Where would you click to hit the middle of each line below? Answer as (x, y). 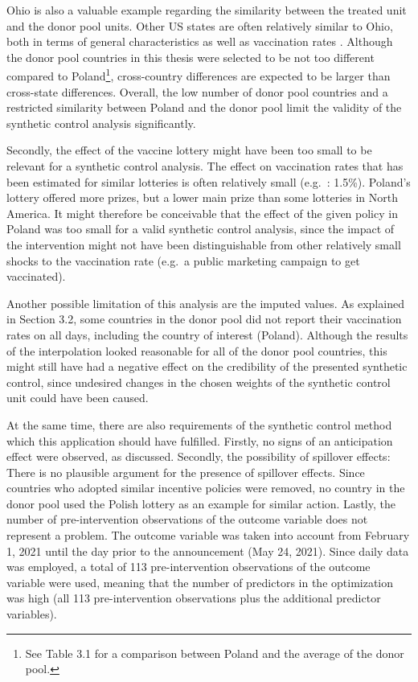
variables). (32, 614)
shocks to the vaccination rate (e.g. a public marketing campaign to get (183, 260)
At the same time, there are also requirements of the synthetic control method (199, 424)
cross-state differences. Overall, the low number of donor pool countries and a (197, 91)
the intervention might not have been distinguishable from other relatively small (204, 244)
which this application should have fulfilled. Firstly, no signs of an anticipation (200, 440)
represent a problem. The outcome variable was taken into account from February (208, 535)
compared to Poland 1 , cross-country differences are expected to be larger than (199, 75)
